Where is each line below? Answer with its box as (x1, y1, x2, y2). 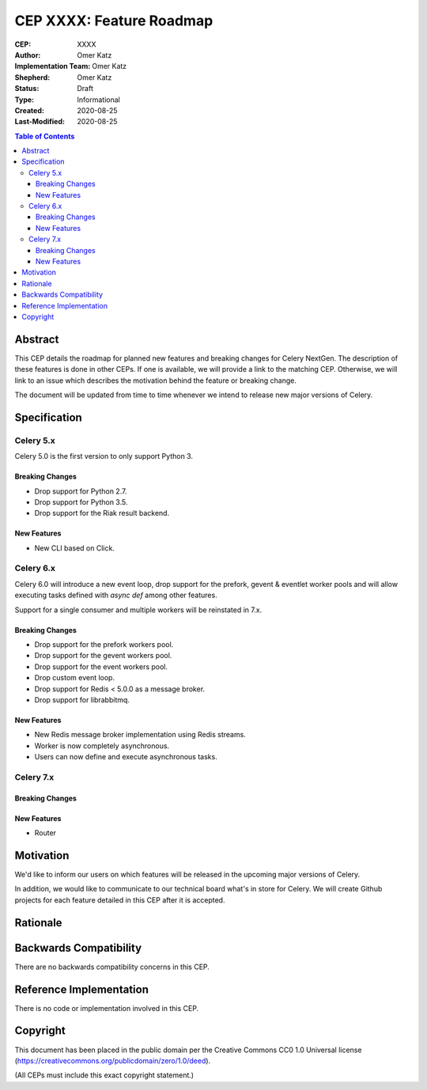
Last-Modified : (14, 117, 65, 127)
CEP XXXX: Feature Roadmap (14, 12, 213, 29)
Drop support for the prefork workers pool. (34, 640, 174, 649)
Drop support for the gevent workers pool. (34, 651, 172, 660)
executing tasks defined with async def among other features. (14, 590, 217, 600)
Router (34, 828, 57, 838)
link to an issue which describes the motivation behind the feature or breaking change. (14, 376, 297, 385)
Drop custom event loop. (34, 673, 115, 683)
